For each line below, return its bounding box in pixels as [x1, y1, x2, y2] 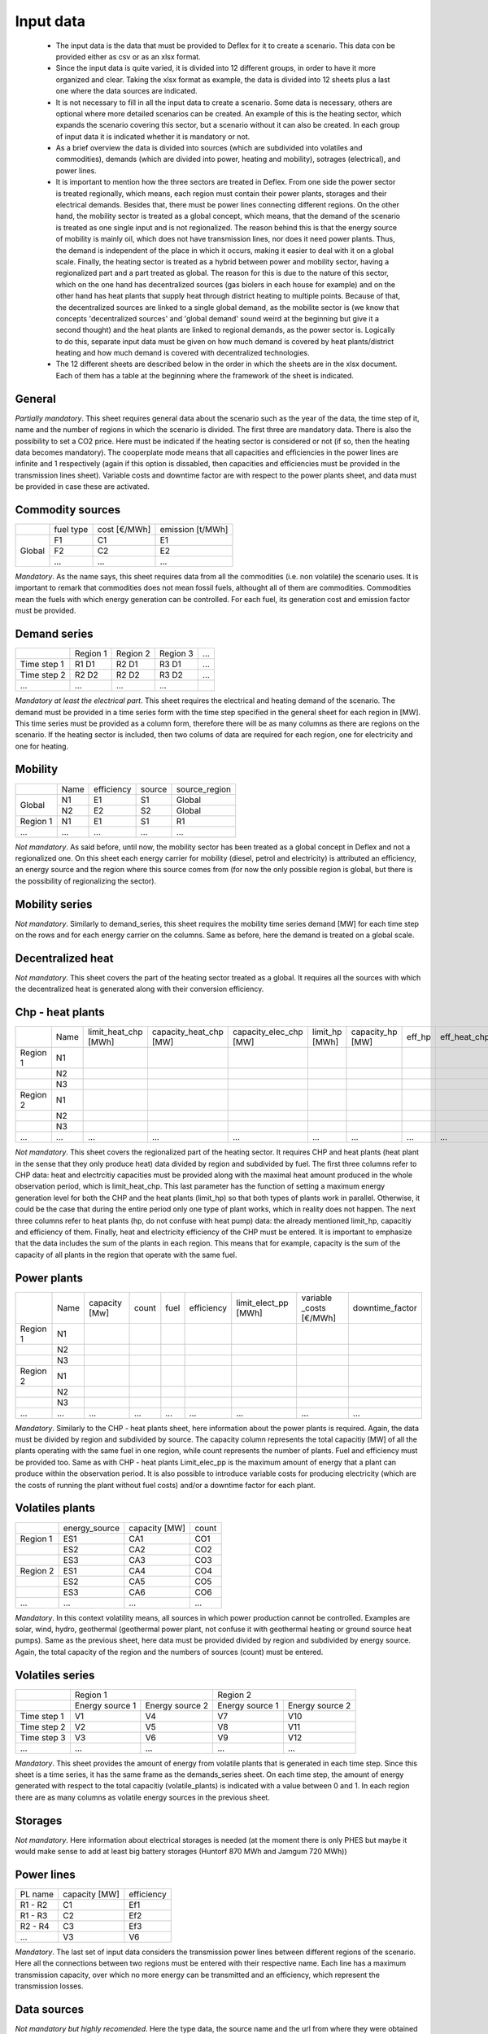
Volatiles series [15, 1668, 95, 1682]
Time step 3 [20, 1731, 66, 1743]
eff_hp [407, 1032, 431, 1043]
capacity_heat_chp [151, 1026, 224, 1037]
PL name [20, 1888, 54, 1900]
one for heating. [15, 741, 69, 751]
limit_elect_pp [236, 1297, 289, 1308]
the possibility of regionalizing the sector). [15, 875, 157, 886]
